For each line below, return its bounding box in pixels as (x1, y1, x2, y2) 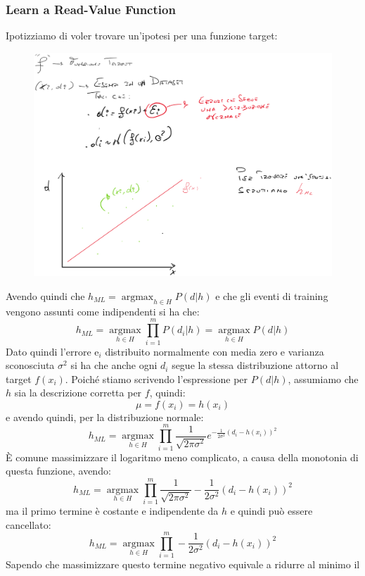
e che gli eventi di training (215, 288, 328, 303)
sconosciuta (6, 358, 55, 372)
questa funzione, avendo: (6, 463, 111, 478)
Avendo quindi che (6, 288, 85, 303)
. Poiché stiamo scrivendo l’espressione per (65, 371, 248, 386)
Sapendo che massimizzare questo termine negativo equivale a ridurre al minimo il (6, 557, 360, 572)
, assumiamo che (288, 371, 359, 386)
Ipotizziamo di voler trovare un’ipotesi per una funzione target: (6, 28, 278, 43)
